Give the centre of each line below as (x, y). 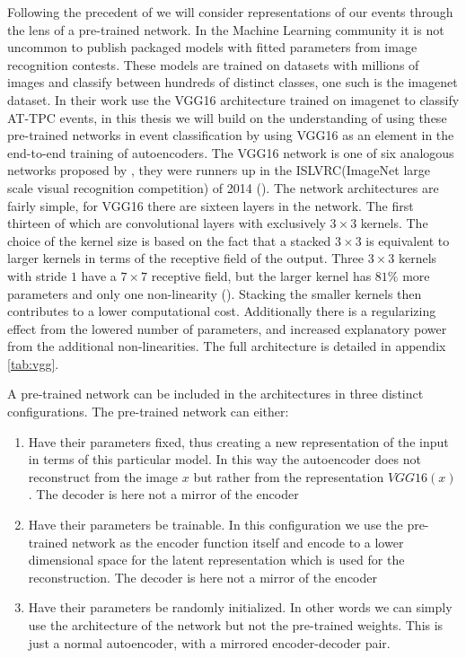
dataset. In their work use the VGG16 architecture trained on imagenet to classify (233, 99)
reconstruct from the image (103, 476)
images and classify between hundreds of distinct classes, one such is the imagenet (233, 82)
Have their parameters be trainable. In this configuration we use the (215, 525)
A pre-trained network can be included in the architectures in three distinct (215, 394)
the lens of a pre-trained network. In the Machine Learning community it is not (226, 29)
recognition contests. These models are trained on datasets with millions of (213, 64)
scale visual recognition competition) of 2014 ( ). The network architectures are (223, 187)
